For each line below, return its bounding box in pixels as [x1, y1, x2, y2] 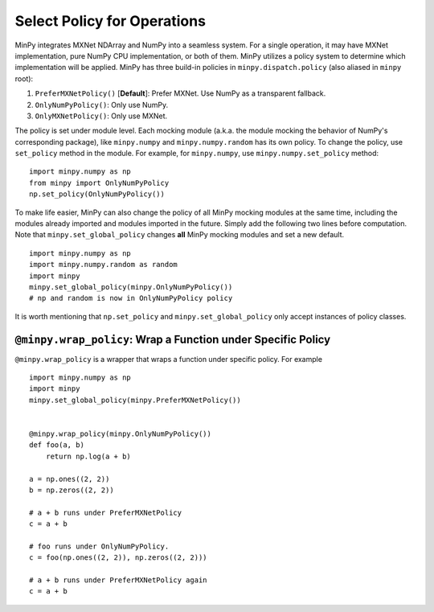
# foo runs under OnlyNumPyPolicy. [29, 541, 170, 551]
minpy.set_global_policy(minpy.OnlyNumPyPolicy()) [29, 282, 233, 291]
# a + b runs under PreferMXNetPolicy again [29, 576, 208, 585]
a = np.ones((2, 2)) [29, 474, 110, 483]
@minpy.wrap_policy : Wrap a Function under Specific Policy [14, 332, 331, 346]
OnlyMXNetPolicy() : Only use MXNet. [35, 111, 168, 121]
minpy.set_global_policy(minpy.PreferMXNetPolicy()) [29, 395, 241, 405]
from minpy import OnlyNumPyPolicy [29, 178, 170, 187]
